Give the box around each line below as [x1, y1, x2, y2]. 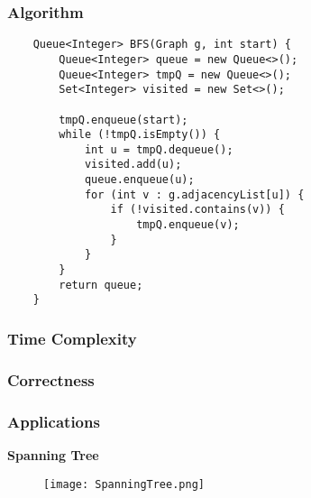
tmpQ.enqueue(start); [59, 113, 188, 126]
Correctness [7, 368, 95, 391]
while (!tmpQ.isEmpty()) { [59, 128, 221, 142]
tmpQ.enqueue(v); [136, 218, 240, 232]
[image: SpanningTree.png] [43, 477, 205, 491]
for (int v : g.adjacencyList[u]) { [84, 188, 305, 201]
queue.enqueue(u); [84, 173, 195, 187]
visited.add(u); [84, 158, 182, 171]
